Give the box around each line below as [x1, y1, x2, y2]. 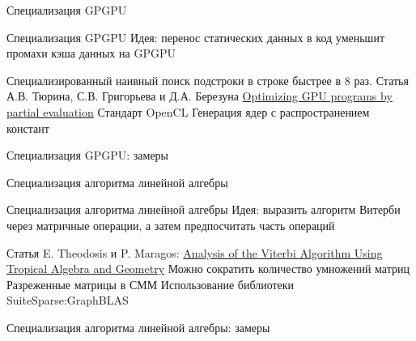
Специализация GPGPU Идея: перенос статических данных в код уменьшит [6, 28, 385, 45]
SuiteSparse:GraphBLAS [6, 292, 129, 309]
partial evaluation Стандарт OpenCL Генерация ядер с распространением [6, 103, 370, 120]
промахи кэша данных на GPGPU [6, 45, 176, 62]
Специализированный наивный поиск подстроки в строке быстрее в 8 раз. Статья [6, 71, 409, 88]
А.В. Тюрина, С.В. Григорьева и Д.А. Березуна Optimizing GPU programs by [6, 87, 393, 104]
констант [6, 119, 49, 136]
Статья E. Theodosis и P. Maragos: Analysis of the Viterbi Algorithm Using [6, 244, 383, 261]
